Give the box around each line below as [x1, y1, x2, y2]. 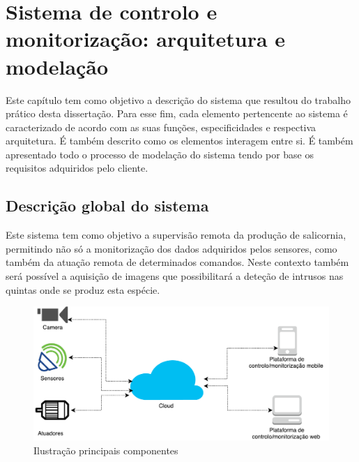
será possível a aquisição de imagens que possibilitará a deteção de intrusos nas [6, 269, 344, 283]
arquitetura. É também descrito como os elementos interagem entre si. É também [6, 133, 353, 148]
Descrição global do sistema [6, 195, 209, 216]
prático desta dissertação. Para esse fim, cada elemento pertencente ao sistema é [6, 106, 348, 121]
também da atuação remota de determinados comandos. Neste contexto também [6, 255, 349, 269]
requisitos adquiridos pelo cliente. [6, 161, 148, 175]
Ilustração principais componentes [33, 442, 178, 457]
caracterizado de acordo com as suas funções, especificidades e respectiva [6, 119, 316, 134]
